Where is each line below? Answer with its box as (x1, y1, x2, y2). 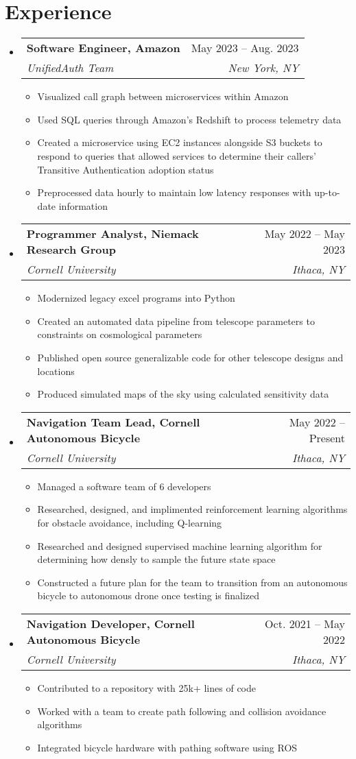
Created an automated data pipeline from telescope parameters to (37, 313, 315, 328)
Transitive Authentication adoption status (37, 162, 214, 176)
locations (37, 363, 75, 378)
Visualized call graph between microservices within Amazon (37, 89, 289, 104)
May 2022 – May (264, 226, 345, 242)
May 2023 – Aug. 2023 (191, 40, 299, 56)
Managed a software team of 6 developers (37, 479, 211, 493)
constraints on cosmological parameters (37, 327, 202, 341)
